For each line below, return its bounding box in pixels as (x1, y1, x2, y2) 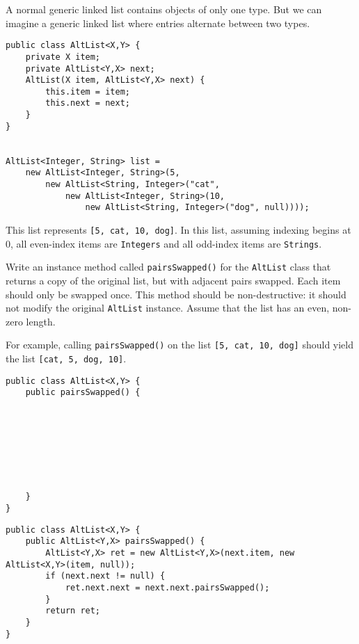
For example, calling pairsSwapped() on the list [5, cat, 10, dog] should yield (6, 337, 354, 352)
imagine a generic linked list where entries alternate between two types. (6, 15, 310, 30)
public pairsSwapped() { (25, 387, 141, 398)
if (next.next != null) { (45, 571, 166, 581)
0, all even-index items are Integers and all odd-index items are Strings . (6, 236, 322, 250)
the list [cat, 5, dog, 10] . (6, 351, 127, 366)
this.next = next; (45, 98, 130, 108)
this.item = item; (45, 86, 130, 97)
